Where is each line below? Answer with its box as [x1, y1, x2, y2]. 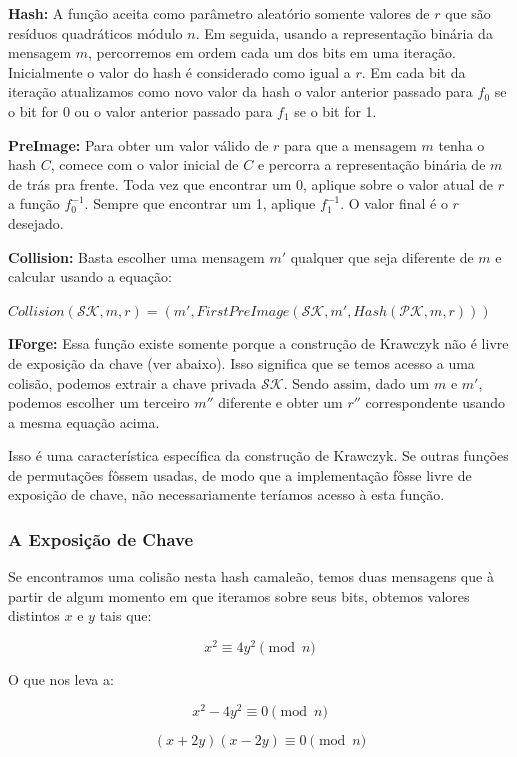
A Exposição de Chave [8, 526, 194, 551]
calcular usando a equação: [8, 266, 172, 287]
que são [445, 3, 491, 23]
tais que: [99, 605, 152, 626]
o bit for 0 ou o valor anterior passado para [8, 100, 273, 121]
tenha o [438, 134, 485, 155]
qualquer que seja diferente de [290, 246, 474, 267]
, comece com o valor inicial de [50, 154, 239, 175]
